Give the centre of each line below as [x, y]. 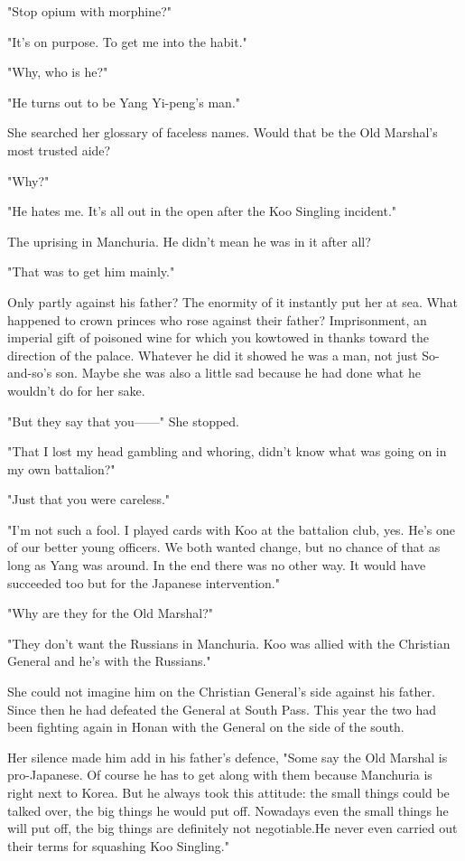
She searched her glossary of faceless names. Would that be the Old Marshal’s [223, 132]
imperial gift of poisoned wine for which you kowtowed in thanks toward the [218, 337]
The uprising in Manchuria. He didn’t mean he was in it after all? [189, 241]
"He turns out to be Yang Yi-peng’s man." [124, 102]
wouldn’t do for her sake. [76, 390]
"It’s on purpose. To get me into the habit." [127, 41]
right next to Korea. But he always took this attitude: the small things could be [228, 792]
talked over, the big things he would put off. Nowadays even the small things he [228, 810]
